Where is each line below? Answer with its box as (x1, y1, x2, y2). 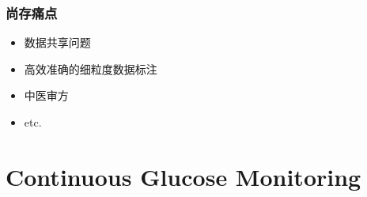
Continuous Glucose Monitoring (6, 160, 361, 192)
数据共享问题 (24, 34, 91, 51)
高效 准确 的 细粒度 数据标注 (24, 60, 157, 77)
